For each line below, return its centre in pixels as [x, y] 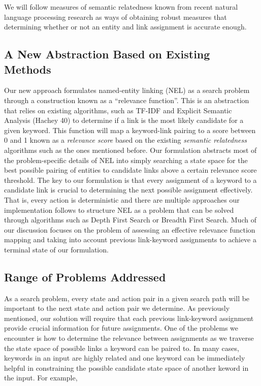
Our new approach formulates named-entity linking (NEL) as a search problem [127, 90]
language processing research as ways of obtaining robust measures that [116, 17]
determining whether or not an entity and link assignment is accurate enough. [125, 27]
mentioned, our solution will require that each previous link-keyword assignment [129, 318]
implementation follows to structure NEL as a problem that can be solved [119, 210]
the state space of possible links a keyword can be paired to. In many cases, [122, 348]
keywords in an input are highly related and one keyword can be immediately [125, 358]
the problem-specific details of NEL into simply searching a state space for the [126, 160]
